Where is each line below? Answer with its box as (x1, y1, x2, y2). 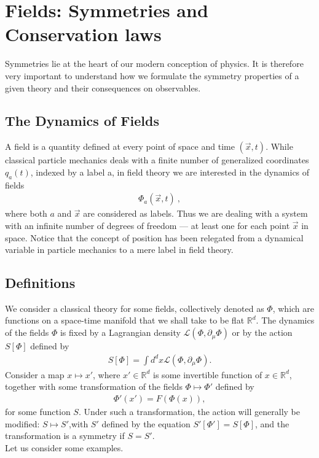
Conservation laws (5, 21, 162, 47)
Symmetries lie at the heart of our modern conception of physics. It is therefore (5, 57, 304, 70)
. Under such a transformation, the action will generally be (78, 405, 300, 417)
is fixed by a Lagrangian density (60, 326, 181, 339)
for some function (5, 405, 71, 417)
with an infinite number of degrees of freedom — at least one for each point (5, 219, 290, 231)
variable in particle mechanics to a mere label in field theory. (5, 243, 234, 256)
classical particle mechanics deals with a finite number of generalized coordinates (5, 153, 309, 166)
